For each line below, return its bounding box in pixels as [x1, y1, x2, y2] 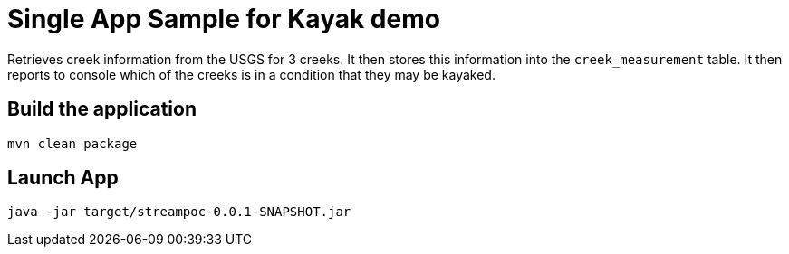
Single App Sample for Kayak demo [7, 4, 440, 34]
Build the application [7, 98, 197, 121]
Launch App [7, 166, 119, 190]
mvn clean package [7, 136, 138, 151]
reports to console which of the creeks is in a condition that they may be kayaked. [7, 66, 496, 82]
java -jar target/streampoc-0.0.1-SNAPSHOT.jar [7, 204, 351, 220]
